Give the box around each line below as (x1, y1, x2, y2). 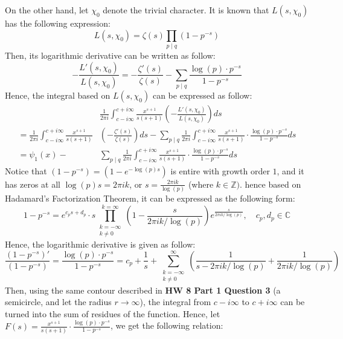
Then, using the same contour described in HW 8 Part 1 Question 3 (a (5, 283, 281, 296)
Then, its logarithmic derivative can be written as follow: (5, 48, 216, 61)
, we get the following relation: (111, 319, 223, 332)
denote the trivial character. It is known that (103, 4, 269, 16)
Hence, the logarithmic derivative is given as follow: (5, 238, 196, 251)
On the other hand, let (5, 4, 89, 16)
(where (188, 177, 214, 190)
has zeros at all (5, 177, 60, 190)
